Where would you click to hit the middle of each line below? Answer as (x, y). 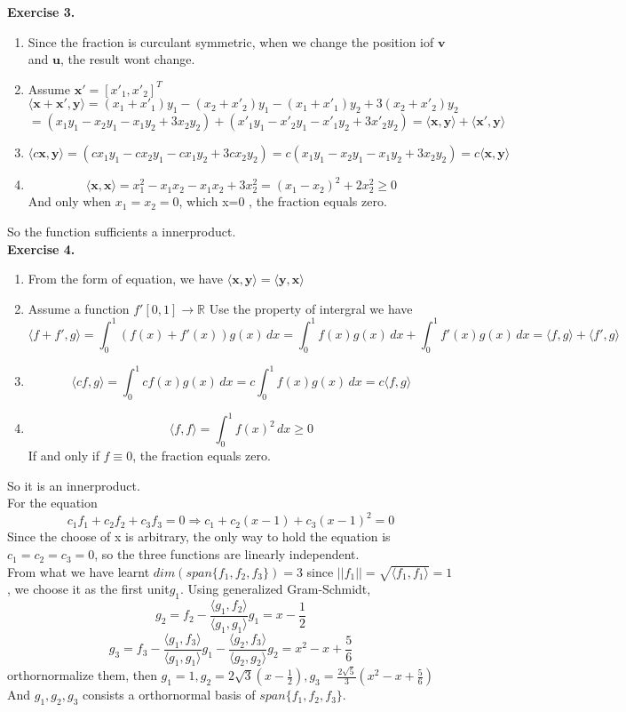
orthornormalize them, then (82, 675)
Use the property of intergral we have (311, 308)
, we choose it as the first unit (88, 589)
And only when (70, 201)
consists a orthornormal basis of (169, 695)
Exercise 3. (41, 12)
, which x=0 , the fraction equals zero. (283, 201)
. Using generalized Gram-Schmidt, (276, 589)
